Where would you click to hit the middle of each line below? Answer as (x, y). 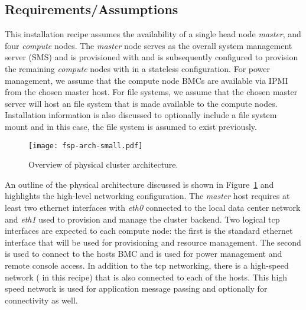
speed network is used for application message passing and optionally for (136, 288)
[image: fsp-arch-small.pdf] (86, 146)
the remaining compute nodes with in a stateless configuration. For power (137, 68)
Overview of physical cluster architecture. (103, 164)
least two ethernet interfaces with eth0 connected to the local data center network (153, 207)
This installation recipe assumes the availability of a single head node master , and (153, 34)
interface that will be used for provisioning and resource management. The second (153, 242)
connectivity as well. (41, 300)
